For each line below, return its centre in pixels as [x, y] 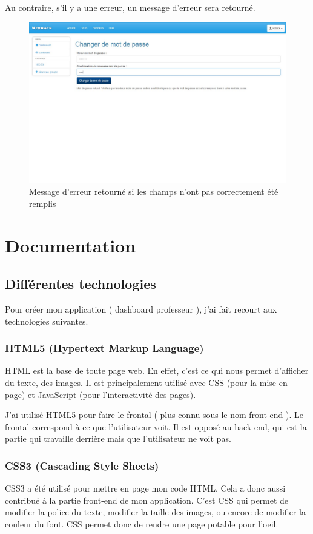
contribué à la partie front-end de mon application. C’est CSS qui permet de [147, 500]
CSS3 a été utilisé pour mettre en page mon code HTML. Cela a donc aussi [145, 488]
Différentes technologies [81, 284]
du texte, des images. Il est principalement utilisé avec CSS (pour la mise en [146, 382]
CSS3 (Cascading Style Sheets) [82, 465]
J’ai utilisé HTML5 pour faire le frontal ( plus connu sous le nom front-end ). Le [154, 415]
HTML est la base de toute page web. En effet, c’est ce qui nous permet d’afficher [157, 370]
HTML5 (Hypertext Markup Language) [104, 348]
